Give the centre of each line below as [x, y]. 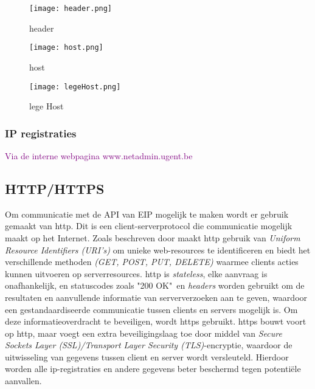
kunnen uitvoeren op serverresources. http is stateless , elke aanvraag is [136, 273]
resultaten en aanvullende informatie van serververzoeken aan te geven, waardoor [156, 297]
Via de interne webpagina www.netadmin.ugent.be [99, 155]
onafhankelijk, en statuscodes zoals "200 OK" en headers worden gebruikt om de [155, 285]
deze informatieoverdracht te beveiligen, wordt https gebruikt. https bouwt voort [156, 321]
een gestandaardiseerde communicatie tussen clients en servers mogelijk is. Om [151, 309]
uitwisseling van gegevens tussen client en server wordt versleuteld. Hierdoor [147, 356]
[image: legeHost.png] [75, 87]
